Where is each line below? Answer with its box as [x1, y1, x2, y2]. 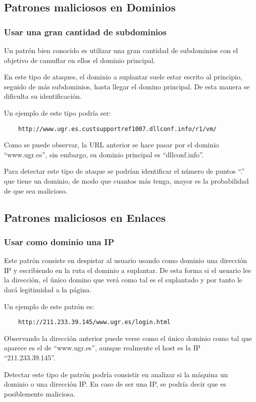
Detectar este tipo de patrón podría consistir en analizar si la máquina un [4, 369, 228, 379]
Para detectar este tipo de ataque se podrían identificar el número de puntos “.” [4, 166, 245, 176]
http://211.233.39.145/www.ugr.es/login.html [18, 319, 171, 326]
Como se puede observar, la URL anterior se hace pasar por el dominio [4, 139, 219, 150]
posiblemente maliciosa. [4, 388, 76, 399]
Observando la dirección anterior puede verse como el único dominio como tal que [4, 333, 252, 343]
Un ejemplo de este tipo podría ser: [4, 107, 111, 118]
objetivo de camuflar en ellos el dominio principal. [4, 55, 155, 65]
